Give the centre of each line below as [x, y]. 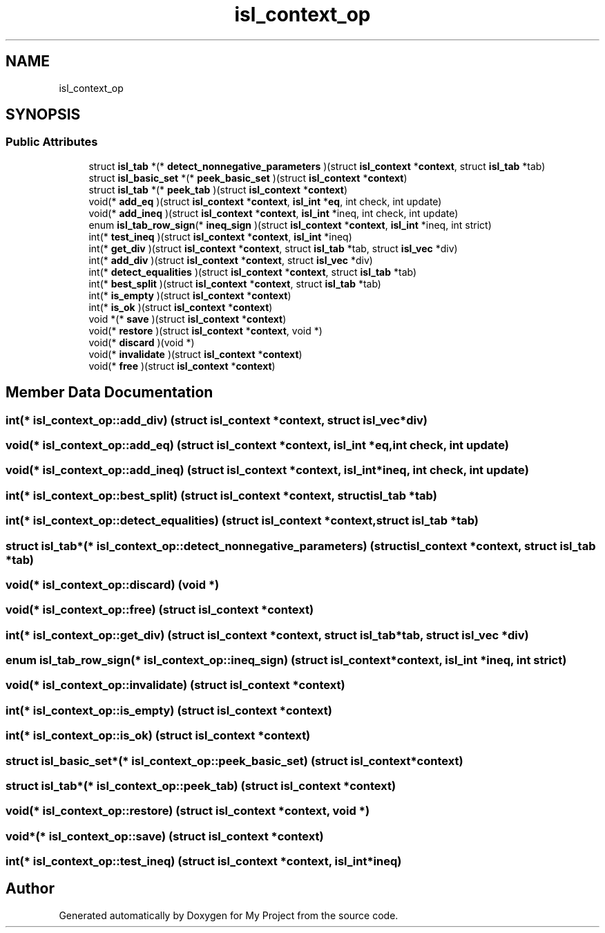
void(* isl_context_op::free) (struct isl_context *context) [160, 610]
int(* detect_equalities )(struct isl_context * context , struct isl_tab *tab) [253, 272]
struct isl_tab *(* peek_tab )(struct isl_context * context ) [218, 189]
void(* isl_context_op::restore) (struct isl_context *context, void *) [188, 811]
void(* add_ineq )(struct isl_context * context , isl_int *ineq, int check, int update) [273, 213]
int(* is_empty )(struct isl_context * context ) [190, 295]
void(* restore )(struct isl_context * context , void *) [205, 330]
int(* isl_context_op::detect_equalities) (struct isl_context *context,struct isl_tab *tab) [242, 521]
